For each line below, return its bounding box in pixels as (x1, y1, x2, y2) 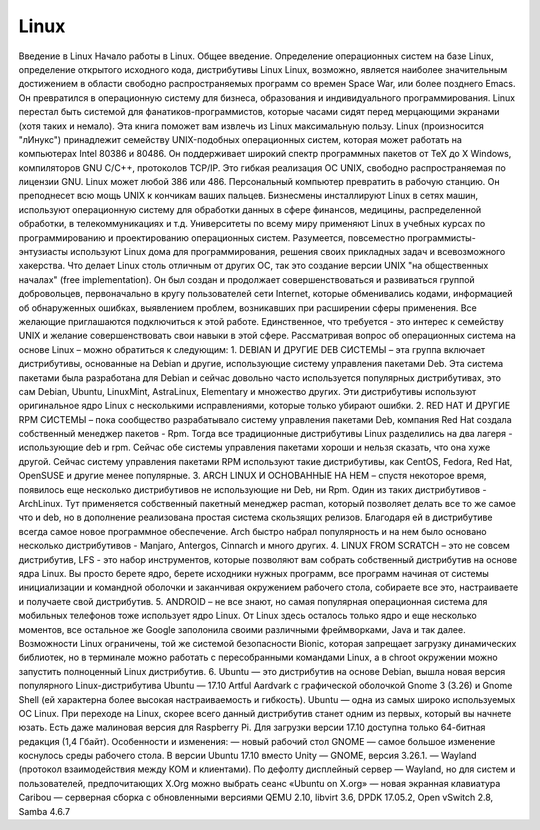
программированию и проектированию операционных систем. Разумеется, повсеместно (18, 231, 405, 244)
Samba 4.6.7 (18, 805, 70, 817)
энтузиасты (18, 246, 69, 258)
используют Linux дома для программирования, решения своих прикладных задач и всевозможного (70, 246, 506, 258)
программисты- (406, 231, 477, 244)
